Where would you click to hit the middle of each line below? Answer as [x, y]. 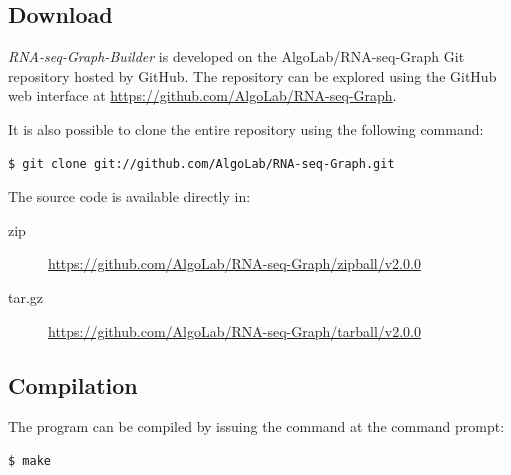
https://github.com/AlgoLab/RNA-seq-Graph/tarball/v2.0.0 [234, 330]
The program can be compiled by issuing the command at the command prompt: [256, 426]
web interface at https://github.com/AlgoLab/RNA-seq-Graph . [202, 95]
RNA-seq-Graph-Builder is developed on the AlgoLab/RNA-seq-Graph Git [236, 56]
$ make [29, 460]
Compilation [73, 384]
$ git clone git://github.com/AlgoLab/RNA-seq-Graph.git [201, 163]
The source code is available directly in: [129, 196]
